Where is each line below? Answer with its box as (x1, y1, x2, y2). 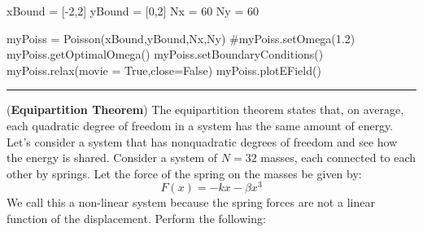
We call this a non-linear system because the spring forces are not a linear (7, 194, 375, 211)
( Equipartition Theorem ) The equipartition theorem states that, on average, (7, 101, 404, 118)
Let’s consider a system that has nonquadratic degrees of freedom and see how (7, 133, 398, 150)
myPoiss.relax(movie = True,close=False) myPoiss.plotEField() (7, 61, 321, 78)
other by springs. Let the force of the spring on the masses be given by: (7, 164, 362, 182)
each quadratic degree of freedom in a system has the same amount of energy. (7, 116, 394, 134)
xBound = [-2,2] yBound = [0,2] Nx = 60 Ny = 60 (7, 2, 259, 19)
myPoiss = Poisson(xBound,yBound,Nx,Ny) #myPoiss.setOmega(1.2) (7, 29, 355, 46)
